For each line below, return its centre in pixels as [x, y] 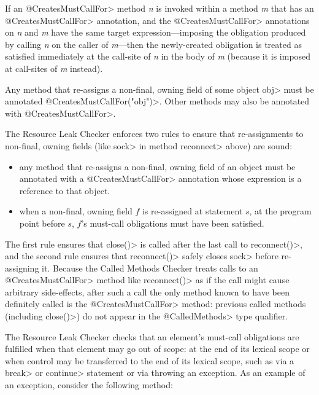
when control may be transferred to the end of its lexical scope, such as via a [150, 360]
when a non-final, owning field [76, 211]
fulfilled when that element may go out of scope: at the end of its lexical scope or [157, 349]
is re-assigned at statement [192, 211]
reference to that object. [65, 190]
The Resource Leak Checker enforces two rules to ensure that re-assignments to [154, 134]
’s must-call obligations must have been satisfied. [173, 223]
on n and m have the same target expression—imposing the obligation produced [156, 32]
